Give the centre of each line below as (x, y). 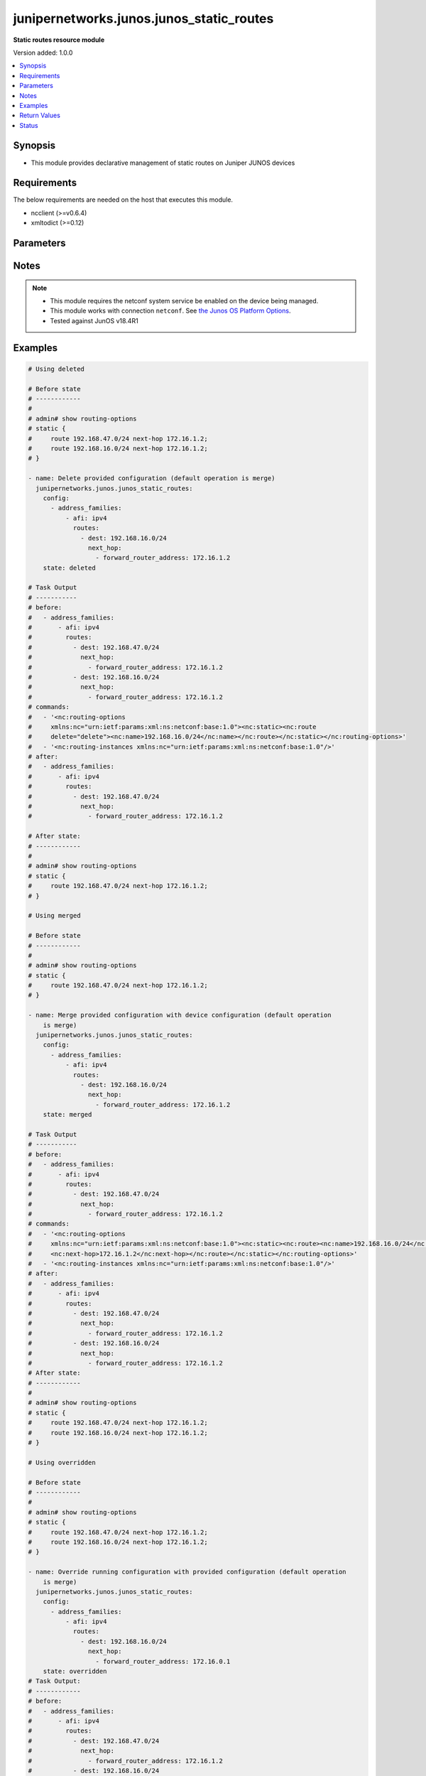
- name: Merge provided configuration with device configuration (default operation (180, 1015)
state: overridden (75, 1672)
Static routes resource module (59, 40)
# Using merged (54, 916)
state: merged (67, 1115)
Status (29, 125)
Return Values (40, 115)
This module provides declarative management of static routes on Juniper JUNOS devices (163, 163)
